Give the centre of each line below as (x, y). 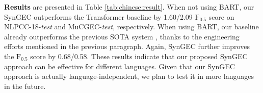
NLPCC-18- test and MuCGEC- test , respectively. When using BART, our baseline (131, 27)
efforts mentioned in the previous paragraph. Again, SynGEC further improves (127, 46)
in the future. (25, 86)
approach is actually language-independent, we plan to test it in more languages (129, 76)
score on (221, 16)
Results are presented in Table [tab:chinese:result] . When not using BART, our (129, 7)
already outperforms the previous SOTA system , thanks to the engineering (122, 36)
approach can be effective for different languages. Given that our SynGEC (120, 66)
